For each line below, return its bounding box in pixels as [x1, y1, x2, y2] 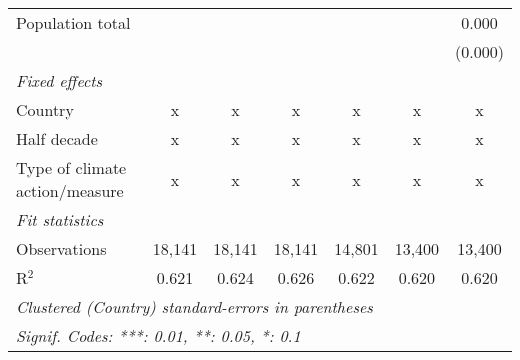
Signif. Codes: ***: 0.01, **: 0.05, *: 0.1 [16, 324, 301, 347]
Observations [16, 237, 107, 260]
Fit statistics [16, 208, 104, 231]
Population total [16, 11, 131, 34]
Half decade [16, 127, 98, 150]
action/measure [16, 179, 124, 202]
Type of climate [16, 156, 127, 179]
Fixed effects [16, 69, 103, 92]
